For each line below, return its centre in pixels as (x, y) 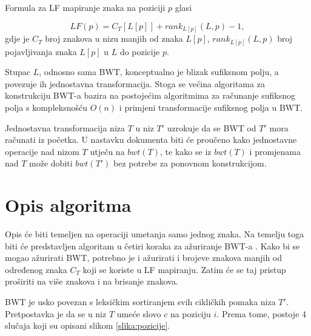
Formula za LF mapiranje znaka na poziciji (85, 7)
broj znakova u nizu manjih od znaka (114, 38)
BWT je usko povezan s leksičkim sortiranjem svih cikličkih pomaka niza (140, 302)
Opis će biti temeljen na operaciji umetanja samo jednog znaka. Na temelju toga (155, 234)
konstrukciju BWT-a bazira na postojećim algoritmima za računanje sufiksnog (150, 95)
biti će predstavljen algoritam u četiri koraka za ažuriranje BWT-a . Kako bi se (152, 245)
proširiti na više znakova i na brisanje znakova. (92, 281)
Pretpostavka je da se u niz (56, 313)
